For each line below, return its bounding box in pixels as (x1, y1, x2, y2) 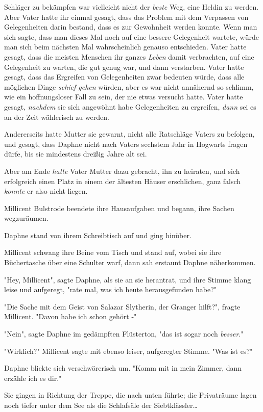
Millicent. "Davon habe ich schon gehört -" (4, 311, 137, 322)
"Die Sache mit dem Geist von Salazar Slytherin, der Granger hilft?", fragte (4, 301, 241, 312)
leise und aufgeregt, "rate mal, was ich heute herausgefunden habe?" (4, 284, 217, 295)
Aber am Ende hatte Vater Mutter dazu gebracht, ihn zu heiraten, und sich (4, 165, 240, 176)
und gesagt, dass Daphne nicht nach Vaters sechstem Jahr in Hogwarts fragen (4, 138, 248, 149)
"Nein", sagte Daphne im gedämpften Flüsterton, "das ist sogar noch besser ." (4, 328, 244, 339)
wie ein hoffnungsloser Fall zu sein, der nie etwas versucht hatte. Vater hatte (4, 91, 243, 102)
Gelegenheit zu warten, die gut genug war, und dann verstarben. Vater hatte (4, 61, 244, 72)
